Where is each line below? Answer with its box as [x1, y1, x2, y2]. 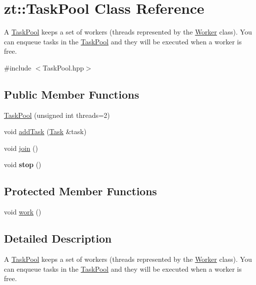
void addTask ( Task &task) [4, 126, 87, 137]
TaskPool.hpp [42, 62, 84, 72]
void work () [4, 207, 41, 217]
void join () [4, 142, 38, 153]
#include [4, 62, 32, 72]
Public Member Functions [4, 86, 139, 102]
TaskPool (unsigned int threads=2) [4, 109, 110, 120]
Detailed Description [4, 231, 112, 246]
